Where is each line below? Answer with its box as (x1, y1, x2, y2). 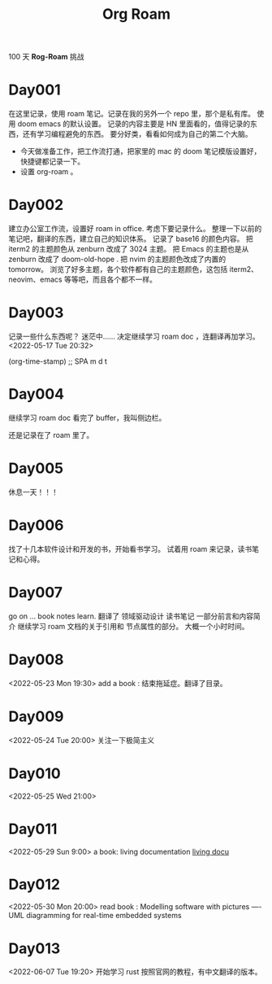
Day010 (8, 764, 61, 782)
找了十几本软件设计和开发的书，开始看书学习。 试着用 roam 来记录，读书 (8, 544, 253, 553)
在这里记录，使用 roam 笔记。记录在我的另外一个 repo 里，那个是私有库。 (8, 109, 256, 119)
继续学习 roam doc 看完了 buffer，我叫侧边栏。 (8, 413, 166, 422)
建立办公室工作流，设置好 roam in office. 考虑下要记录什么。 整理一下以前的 (8, 224, 262, 234)
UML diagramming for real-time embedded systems (8, 911, 182, 921)
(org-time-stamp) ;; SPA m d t (8, 356, 108, 366)
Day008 (8, 650, 64, 668)
